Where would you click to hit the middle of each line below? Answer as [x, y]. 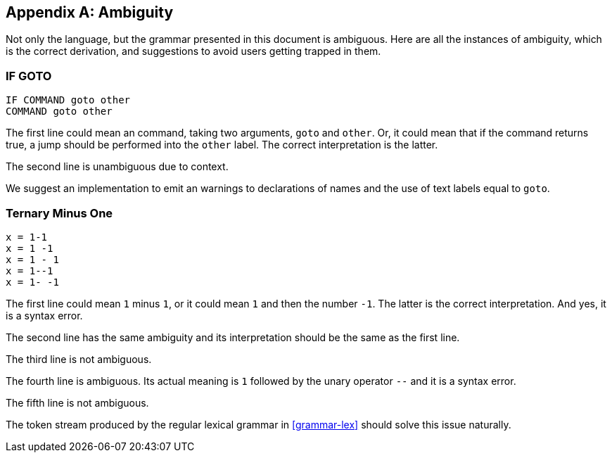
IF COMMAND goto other [68, 100]
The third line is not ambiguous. [79, 359]
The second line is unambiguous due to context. [117, 167]
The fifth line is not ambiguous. [77, 402]
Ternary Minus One [59, 213]
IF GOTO [29, 76]
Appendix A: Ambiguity [90, 12]
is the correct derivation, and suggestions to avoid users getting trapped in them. [193, 51]
